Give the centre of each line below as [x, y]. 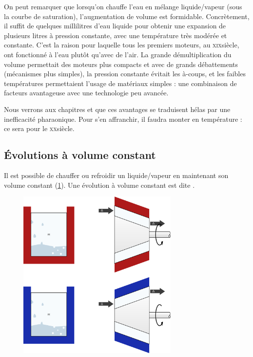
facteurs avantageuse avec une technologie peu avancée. [86, 93]
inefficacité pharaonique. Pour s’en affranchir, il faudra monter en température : [123, 119]
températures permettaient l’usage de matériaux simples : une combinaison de [120, 83]
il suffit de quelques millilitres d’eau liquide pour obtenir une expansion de [115, 26]
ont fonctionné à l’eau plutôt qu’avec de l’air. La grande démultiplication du [118, 54]
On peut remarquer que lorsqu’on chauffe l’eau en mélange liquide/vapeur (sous [123, 6]
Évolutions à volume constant [80, 155]
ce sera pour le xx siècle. [39, 128]
